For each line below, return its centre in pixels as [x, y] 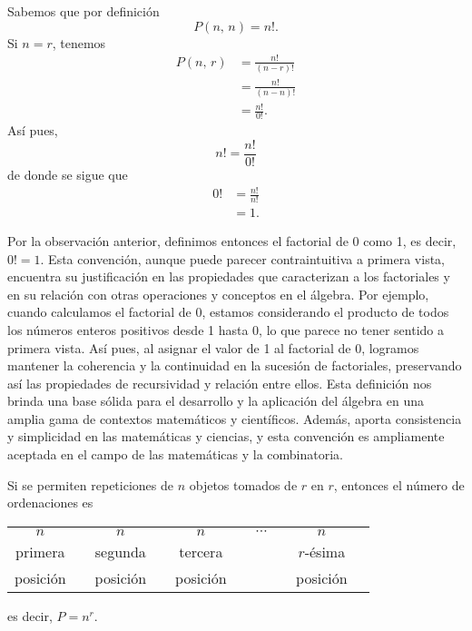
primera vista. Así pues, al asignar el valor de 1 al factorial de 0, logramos [213, 347]
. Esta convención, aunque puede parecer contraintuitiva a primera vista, [243, 258]
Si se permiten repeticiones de [90, 484]
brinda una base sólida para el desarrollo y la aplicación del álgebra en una [216, 401]
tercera [201, 551]
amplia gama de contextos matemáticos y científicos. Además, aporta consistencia [235, 418]
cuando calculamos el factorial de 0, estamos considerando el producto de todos [228, 312]
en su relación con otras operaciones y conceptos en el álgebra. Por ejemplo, [218, 294]
